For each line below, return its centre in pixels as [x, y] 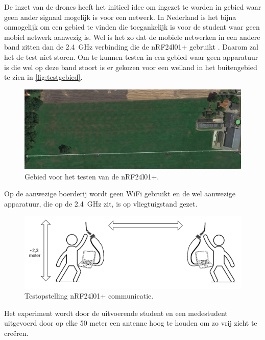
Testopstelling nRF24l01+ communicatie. [89, 296]
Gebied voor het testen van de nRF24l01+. [92, 176]
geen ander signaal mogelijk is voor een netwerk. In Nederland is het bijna [120, 17]
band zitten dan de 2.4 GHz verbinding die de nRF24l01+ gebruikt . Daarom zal [131, 47]
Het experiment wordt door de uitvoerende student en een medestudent [116, 313]
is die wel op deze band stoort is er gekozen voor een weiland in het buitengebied [131, 67]
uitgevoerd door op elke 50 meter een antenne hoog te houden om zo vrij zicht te [131, 323]
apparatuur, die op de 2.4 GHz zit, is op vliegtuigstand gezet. [101, 204]
